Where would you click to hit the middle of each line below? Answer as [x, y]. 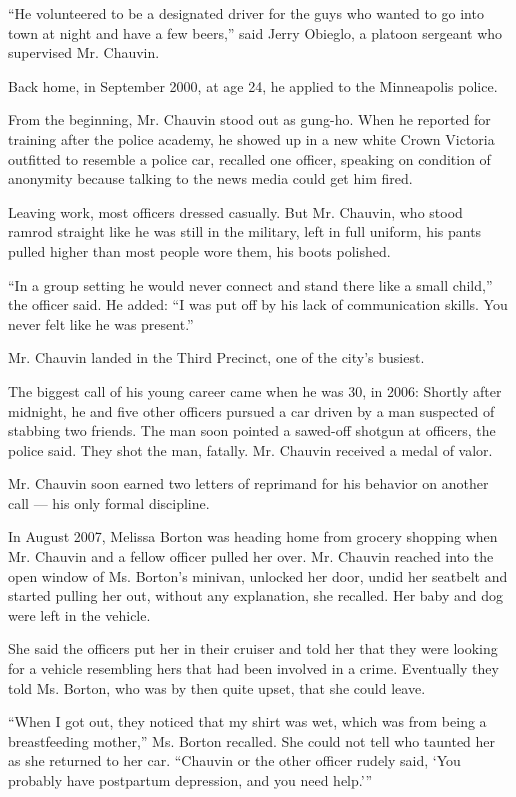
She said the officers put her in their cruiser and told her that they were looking [253, 648]
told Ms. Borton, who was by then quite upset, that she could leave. [217, 687]
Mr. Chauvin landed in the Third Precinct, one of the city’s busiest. [216, 357]
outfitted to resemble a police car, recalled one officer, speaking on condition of [249, 158]
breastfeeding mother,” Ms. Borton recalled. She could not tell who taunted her [252, 740]
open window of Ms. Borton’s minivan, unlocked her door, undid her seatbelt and [258, 575]
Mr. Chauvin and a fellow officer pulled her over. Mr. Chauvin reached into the [251, 556]
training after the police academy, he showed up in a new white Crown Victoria [251, 138]
